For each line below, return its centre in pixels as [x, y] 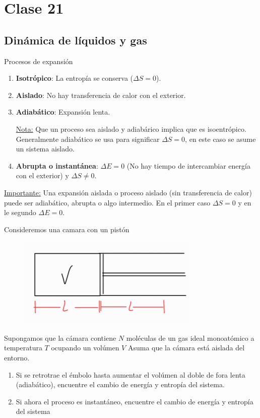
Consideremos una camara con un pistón [67, 229]
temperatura [23, 348]
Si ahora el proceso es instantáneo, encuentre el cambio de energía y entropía [135, 401]
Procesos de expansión [39, 61]
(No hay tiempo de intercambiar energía [188, 165]
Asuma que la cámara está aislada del [186, 348]
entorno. [17, 358]
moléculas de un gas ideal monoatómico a [190, 337]
